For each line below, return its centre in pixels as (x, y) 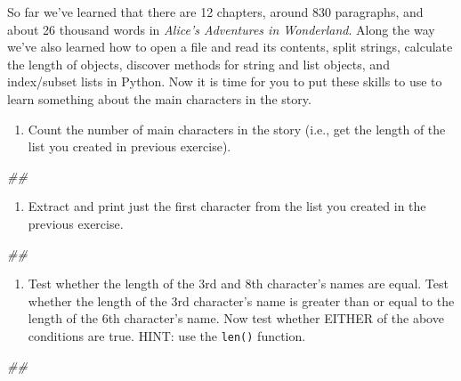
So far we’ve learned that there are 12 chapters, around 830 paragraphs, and (215, 12)
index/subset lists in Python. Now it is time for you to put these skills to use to (225, 81)
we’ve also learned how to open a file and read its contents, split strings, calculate (230, 47)
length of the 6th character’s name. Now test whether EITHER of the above (236, 318)
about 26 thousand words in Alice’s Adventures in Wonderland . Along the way (221, 29)
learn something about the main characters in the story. (159, 98)
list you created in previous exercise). (129, 146)
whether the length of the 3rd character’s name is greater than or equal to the (241, 300)
